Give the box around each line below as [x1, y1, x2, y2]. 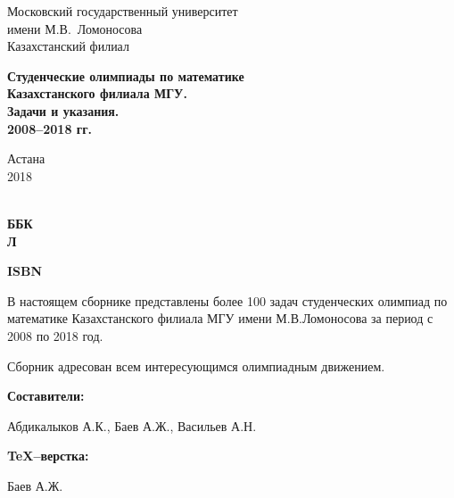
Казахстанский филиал [7, 37, 129, 55]
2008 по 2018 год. [7, 326, 103, 344]
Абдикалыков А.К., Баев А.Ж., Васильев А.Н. [7, 416, 257, 435]
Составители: [7, 386, 85, 405]
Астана [7, 149, 45, 168]
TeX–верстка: [7, 446, 89, 465]
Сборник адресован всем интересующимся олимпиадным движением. [7, 356, 385, 375]
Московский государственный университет [7, 2, 238, 20]
